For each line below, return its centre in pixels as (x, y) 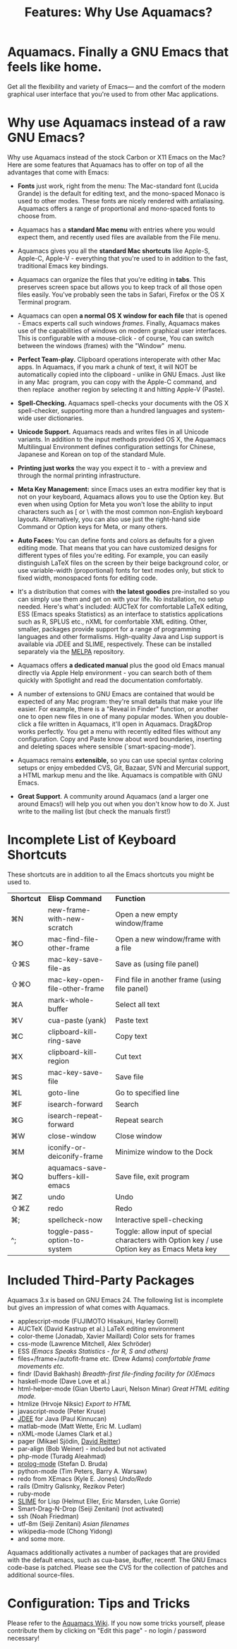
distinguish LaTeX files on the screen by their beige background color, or (123, 563)
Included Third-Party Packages (101, 1280)
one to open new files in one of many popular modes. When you (111, 716)
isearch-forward (76, 1104)
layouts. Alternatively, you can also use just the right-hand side (109, 519)
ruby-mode (34, 1494)
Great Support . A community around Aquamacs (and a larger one (113, 796)
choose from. (37, 215)
